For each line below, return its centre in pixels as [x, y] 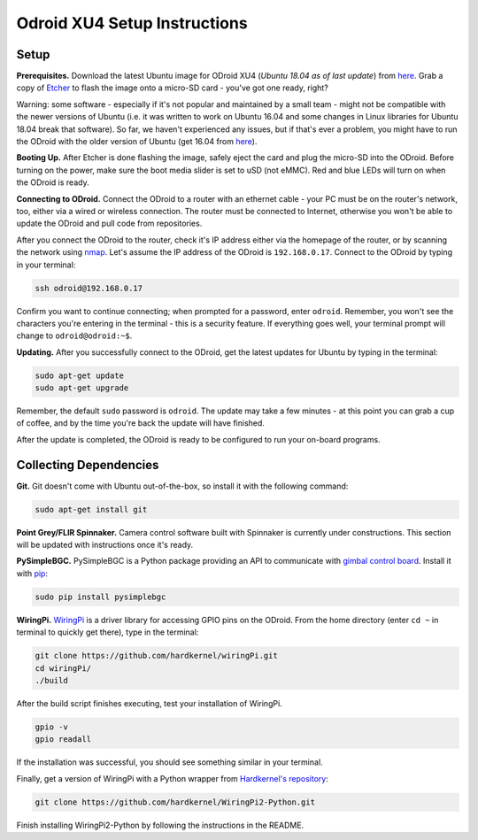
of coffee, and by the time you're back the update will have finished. [141, 423]
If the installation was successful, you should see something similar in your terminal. [170, 762]
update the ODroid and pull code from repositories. [109, 223]
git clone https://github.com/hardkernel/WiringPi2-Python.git [175, 802]
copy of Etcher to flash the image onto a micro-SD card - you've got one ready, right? [173, 88]
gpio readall [63, 740]
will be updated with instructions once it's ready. [105, 545]
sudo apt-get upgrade [82, 388]
